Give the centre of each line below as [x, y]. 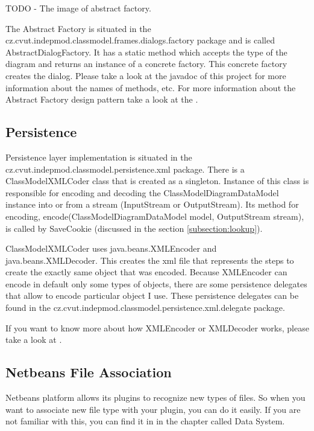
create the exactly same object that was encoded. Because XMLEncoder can [146, 272]
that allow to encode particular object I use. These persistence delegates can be [152, 295]
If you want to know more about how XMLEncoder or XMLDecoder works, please [157, 327]
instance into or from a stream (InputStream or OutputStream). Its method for [152, 204]
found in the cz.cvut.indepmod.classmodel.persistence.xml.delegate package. [145, 308]
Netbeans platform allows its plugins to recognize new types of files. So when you [155, 397]
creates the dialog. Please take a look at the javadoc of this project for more [146, 75]
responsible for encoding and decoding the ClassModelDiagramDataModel [142, 192]
